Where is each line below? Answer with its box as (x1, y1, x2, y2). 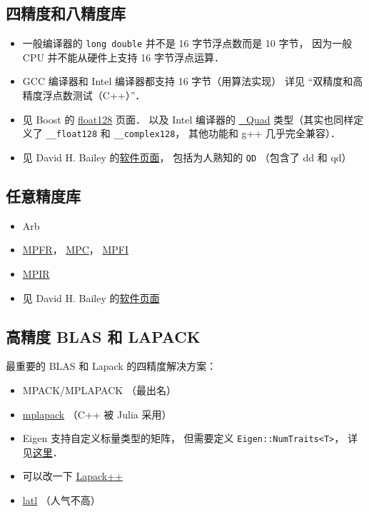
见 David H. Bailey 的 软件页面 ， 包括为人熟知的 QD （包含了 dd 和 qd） (22, 149, 352, 164)
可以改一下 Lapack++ (22, 468, 123, 483)
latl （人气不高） (22, 492, 101, 507)
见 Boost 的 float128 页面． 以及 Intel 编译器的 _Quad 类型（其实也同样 (22, 111, 354, 126)
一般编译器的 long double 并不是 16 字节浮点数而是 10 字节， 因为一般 (22, 36, 353, 51)
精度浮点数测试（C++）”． (22, 88, 146, 103)
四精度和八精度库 (6, 2, 126, 24)
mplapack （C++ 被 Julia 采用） (22, 406, 172, 421)
